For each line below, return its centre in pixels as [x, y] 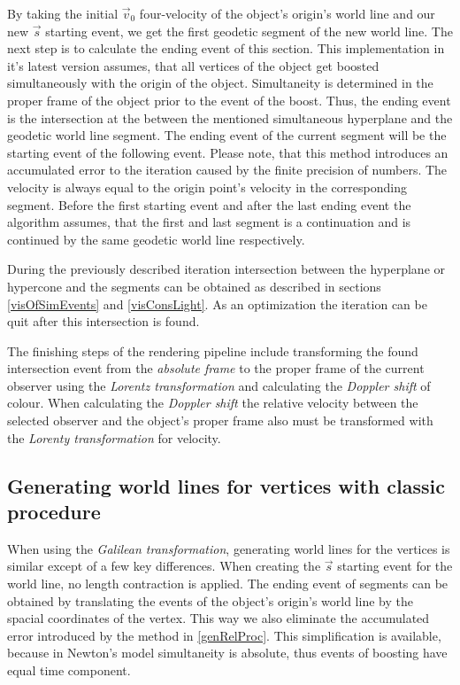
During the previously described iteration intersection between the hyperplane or [226, 269]
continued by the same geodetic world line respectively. [156, 239]
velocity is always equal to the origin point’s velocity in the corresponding [207, 187]
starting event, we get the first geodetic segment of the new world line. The [249, 31]
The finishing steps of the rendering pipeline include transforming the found [213, 350]
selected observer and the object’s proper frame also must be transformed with [220, 420]
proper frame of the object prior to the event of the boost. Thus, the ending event [229, 100]
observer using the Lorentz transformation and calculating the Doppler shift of [219, 385]
